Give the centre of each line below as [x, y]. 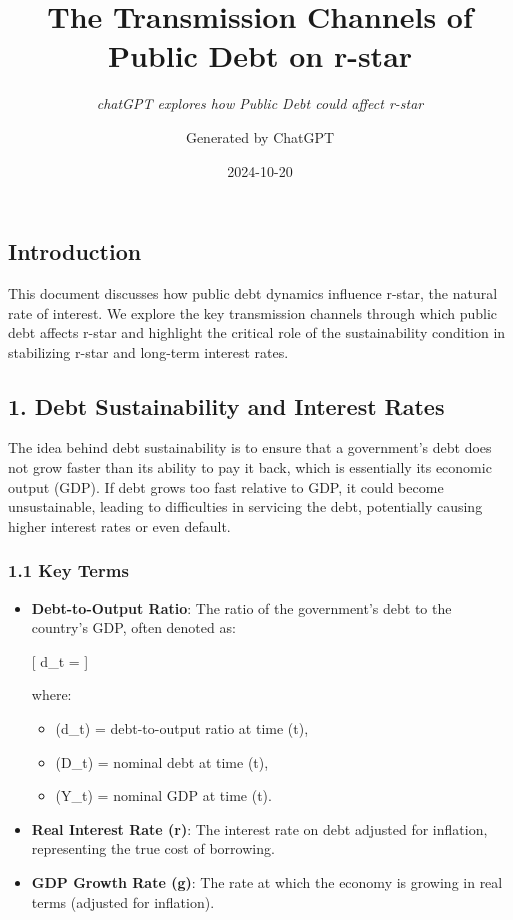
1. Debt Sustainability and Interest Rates [226, 405]
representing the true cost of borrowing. [153, 848]
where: [51, 694]
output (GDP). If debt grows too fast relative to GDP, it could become [226, 486]
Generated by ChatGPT [260, 136]
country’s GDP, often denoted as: [133, 627]
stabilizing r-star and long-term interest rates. [148, 351]
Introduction [75, 251]
